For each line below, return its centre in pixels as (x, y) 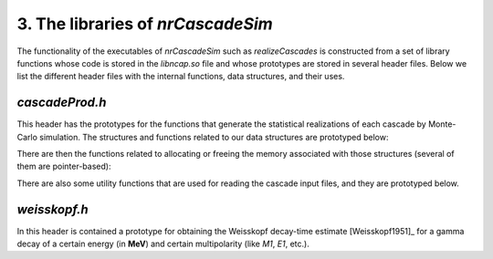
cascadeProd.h (62, 103)
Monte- (442, 124)
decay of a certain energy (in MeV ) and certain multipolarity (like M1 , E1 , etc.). (163, 244)
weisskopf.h (52, 209)
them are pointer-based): (64, 166)
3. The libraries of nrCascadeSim (145, 24)
